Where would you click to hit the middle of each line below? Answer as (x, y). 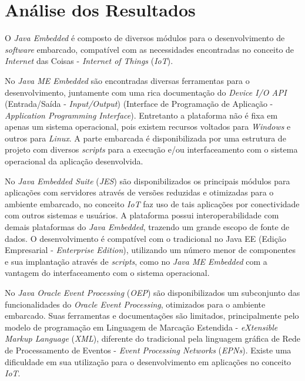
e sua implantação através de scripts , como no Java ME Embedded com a (136, 261)
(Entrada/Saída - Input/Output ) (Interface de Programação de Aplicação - (139, 104)
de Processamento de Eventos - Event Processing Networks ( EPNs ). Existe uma (148, 350)
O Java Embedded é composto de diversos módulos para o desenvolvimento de (145, 38)
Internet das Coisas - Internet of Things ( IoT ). (89, 61)
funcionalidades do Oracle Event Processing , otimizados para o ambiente (135, 304)
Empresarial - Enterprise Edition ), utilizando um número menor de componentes (150, 250)
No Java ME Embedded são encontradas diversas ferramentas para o (127, 80)
